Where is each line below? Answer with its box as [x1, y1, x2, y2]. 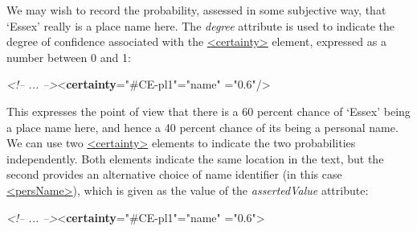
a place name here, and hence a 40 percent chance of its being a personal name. [6, 118, 399, 135]
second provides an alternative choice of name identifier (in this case [6, 166, 342, 183]
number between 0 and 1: [6, 48, 131, 65]
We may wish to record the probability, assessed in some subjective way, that [6, 2, 386, 18]
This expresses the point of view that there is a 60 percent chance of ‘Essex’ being [6, 102, 411, 119]
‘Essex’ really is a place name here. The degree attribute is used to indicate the [6, 17, 395, 34]
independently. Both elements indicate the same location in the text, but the [6, 150, 384, 167]
